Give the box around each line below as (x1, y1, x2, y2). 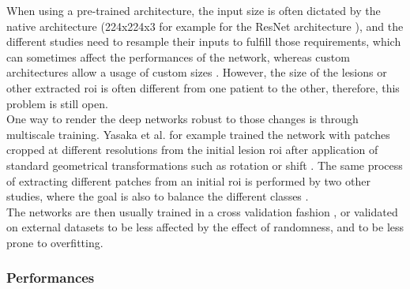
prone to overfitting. (6, 234, 103, 250)
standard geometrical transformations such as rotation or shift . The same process (6, 156, 403, 173)
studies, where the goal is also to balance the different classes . (6, 188, 309, 205)
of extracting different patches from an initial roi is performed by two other (6, 172, 371, 189)
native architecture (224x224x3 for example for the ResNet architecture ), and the (6, 17, 404, 34)
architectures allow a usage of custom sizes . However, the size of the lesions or (6, 64, 387, 81)
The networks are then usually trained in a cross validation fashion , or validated (6, 203, 398, 220)
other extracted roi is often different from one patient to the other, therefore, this (6, 79, 400, 96)
